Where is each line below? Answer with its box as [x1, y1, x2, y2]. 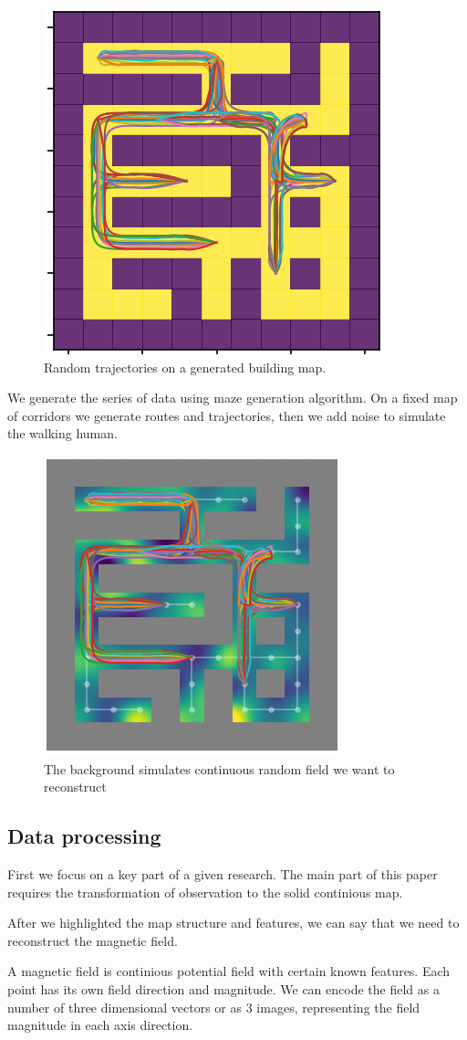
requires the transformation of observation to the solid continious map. [7, 882, 403, 901]
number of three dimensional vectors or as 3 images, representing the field [7, 997, 420, 1016]
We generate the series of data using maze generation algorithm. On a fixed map [7, 388, 458, 407]
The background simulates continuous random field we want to [44, 759, 395, 778]
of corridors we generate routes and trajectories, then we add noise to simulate [7, 405, 446, 425]
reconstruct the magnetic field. [7, 930, 178, 950]
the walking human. [7, 424, 118, 443]
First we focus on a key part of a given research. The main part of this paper [7, 864, 438, 883]
